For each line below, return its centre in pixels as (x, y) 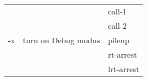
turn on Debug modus (61, 40)
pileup (118, 40)
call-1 (117, 11)
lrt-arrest (123, 69)
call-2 (117, 26)
